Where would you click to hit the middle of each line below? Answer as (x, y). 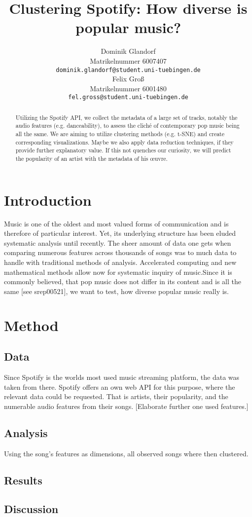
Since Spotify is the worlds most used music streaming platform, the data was (122, 377)
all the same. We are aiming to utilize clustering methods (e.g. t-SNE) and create (120, 134)
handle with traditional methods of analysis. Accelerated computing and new (120, 262)
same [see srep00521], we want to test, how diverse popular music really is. (117, 291)
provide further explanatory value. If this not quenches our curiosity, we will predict (123, 150)
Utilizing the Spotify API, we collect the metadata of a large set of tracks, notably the (126, 117)
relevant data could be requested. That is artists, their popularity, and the (116, 396)
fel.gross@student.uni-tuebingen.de (128, 97)
